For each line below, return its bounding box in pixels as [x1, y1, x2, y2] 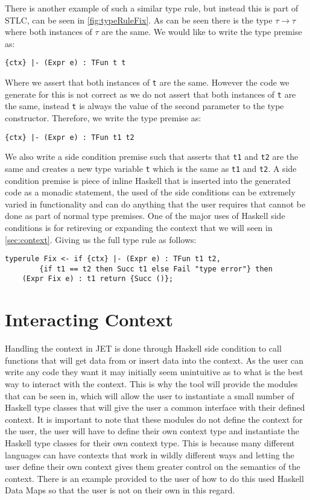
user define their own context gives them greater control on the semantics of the [5, 460, 300, 473]
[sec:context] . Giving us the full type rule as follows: [5, 233, 197, 245]
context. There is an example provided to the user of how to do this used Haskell [5, 472, 304, 484]
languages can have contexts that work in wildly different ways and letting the [5, 448, 294, 461]
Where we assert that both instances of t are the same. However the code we [5, 76, 289, 89]
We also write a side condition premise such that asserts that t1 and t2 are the [5, 150, 299, 163]
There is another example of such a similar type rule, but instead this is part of [5, 2, 299, 14]
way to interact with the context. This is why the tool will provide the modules [5, 378, 298, 390]
